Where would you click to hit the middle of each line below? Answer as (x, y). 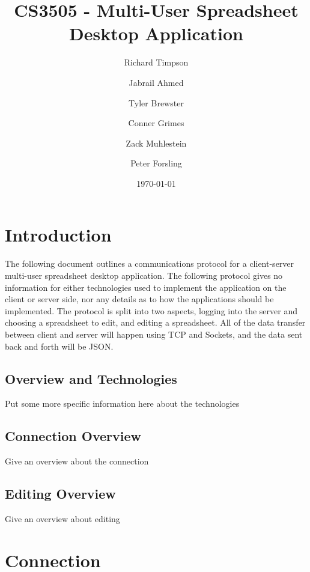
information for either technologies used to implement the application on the (146, 287)
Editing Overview (60, 494)
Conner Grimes (156, 123)
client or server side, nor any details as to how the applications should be (139, 299)
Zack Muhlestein (156, 143)
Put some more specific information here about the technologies (122, 403)
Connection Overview (73, 436)
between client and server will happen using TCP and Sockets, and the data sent (154, 334)
